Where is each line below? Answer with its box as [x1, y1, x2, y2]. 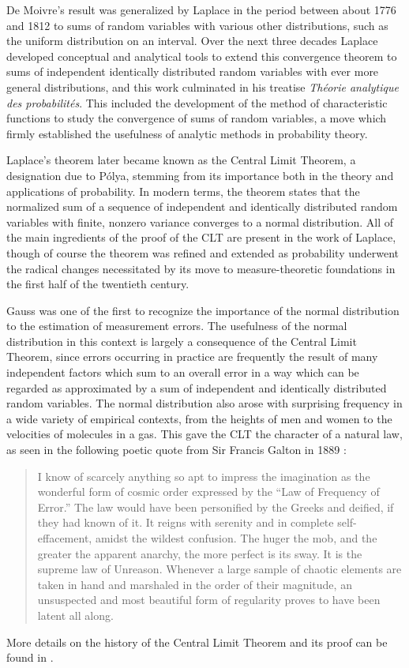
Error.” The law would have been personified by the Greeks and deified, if [37, 498, 394, 515]
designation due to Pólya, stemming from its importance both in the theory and [6, 167, 394, 183]
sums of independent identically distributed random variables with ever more [6, 63, 379, 80]
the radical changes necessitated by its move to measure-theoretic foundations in [6, 260, 396, 276]
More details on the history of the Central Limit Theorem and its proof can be [6, 633, 388, 650]
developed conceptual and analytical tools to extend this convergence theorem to [6, 47, 397, 64]
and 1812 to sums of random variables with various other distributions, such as [6, 17, 388, 33]
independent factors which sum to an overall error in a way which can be [6, 364, 359, 381]
